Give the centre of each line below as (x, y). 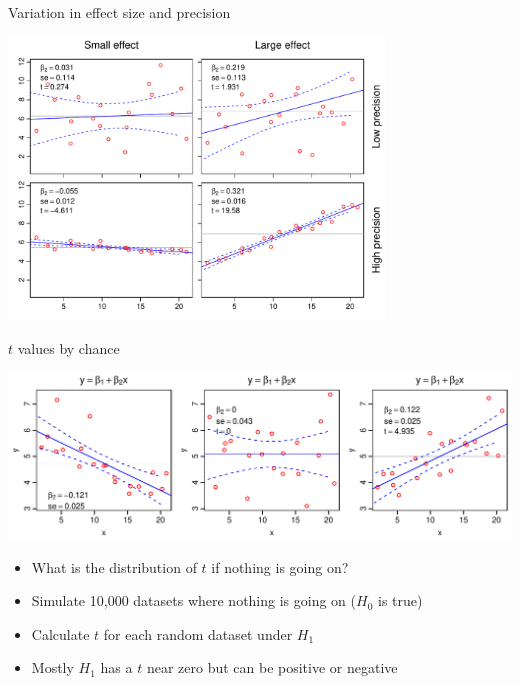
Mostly (52, 667)
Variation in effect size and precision (119, 12)
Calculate (60, 633)
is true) (400, 600)
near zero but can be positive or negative (272, 667)
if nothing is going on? (280, 566)
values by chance (68, 347)
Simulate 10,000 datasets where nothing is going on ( (194, 600)
